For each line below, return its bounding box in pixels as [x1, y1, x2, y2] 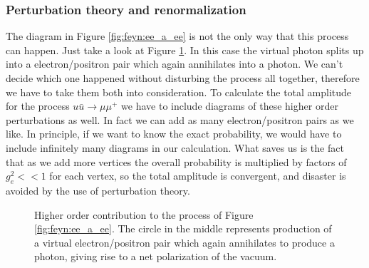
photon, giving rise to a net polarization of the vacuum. [34, 249, 277, 264]
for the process [6, 98, 70, 113]
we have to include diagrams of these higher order [121, 98, 338, 113]
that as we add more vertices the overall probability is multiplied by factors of [6, 154, 347, 169]
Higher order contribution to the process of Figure [34, 207, 254, 222]
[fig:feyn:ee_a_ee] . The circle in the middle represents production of [34, 221, 332, 236]
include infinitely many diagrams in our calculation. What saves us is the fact [6, 140, 344, 155]
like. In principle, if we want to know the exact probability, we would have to [6, 126, 342, 141]
